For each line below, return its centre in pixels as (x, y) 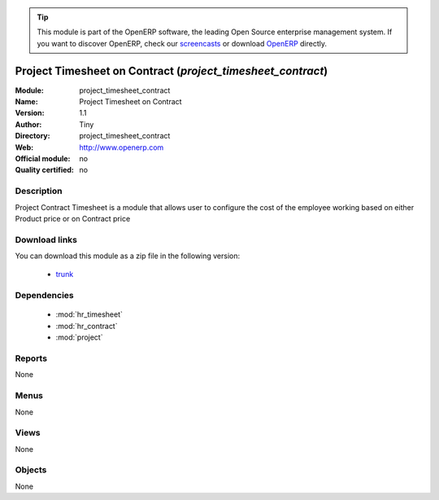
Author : (28, 124)
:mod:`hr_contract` (87, 326)
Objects (31, 470)
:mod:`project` (79, 337)
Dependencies (45, 296)
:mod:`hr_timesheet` (89, 314)
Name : (26, 102)
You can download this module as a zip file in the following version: (128, 256)
